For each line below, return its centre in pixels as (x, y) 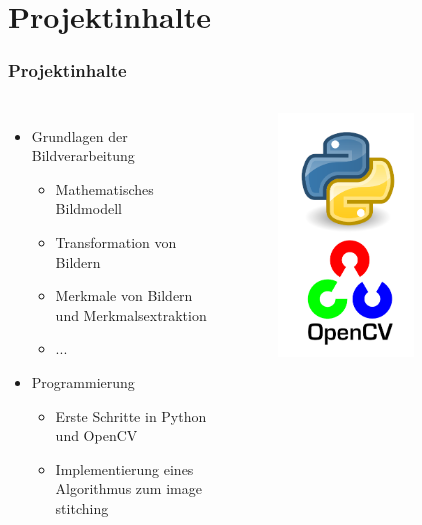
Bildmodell (88, 208)
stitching (82, 507)
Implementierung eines (124, 468)
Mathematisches (104, 188)
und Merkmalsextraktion (131, 314)
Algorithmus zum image (128, 488)
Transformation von (116, 241)
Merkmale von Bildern (124, 295)
